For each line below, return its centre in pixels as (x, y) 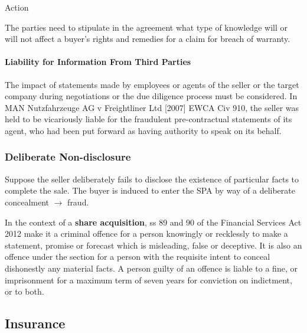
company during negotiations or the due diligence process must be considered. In (151, 96)
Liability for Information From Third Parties (98, 62)
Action (17, 7)
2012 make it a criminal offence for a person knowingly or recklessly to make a (146, 234)
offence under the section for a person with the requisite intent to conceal (138, 257)
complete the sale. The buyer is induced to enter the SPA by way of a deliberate (150, 190)
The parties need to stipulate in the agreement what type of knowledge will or (146, 27)
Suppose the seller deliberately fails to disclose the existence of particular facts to (152, 179)
